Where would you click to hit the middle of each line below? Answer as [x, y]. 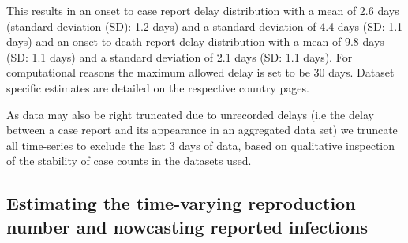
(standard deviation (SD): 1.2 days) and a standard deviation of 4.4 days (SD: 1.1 [205, 26]
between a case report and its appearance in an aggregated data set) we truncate [202, 130]
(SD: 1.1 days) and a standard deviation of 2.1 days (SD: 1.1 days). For [180, 56]
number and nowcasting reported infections [187, 226]
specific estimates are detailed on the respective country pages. [158, 87]
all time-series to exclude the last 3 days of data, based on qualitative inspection [201, 145]
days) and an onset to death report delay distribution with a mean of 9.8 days [195, 41]
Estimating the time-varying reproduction [181, 203]
